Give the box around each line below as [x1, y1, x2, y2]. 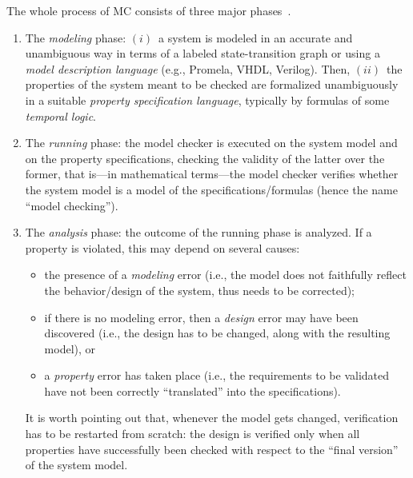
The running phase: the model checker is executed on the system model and [25, 134, 398, 151]
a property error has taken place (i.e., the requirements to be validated [44, 367, 390, 384]
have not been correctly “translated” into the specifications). [44, 382, 341, 399]
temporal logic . [25, 107, 96, 124]
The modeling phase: [25, 29, 126, 46]
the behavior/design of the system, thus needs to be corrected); [44, 281, 355, 298]
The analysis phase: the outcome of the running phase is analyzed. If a [25, 224, 372, 241]
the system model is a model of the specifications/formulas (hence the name [25, 181, 398, 197]
